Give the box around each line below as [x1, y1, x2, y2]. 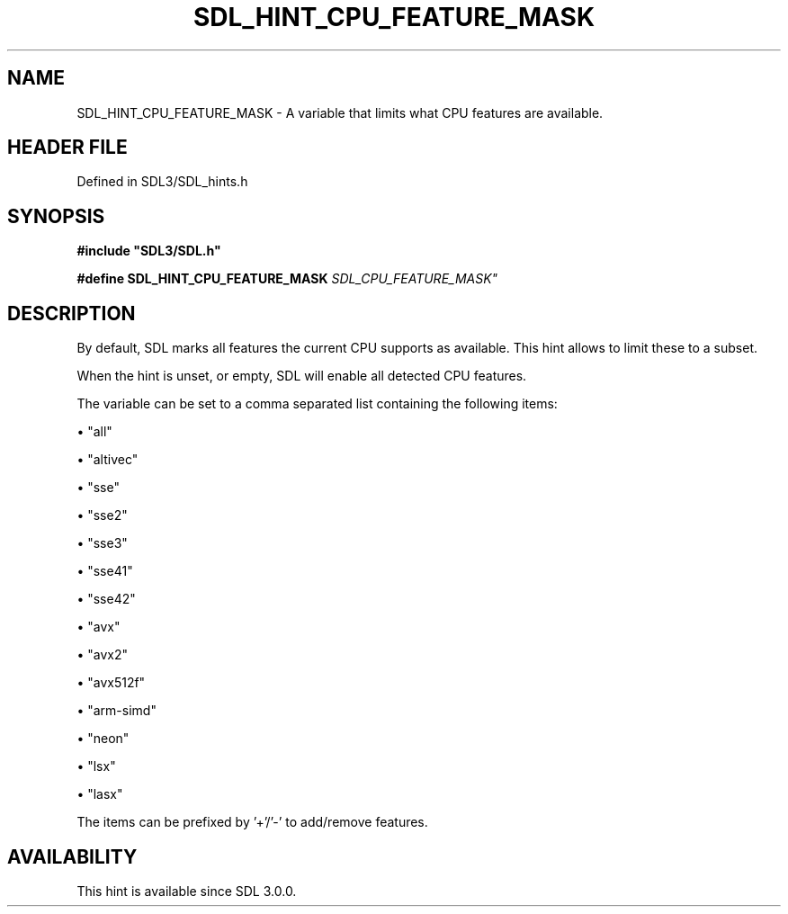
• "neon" [76, 730, 130, 747]
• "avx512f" [76, 675, 146, 691]
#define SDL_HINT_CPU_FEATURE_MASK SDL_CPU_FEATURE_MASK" [76, 271, 498, 287]
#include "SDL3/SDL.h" [76, 243, 221, 259]
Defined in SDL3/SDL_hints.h [76, 174, 248, 190]
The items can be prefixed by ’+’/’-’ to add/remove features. [76, 814, 428, 830]
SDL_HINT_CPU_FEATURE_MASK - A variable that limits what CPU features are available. [76, 104, 604, 121]
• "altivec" [76, 452, 139, 468]
